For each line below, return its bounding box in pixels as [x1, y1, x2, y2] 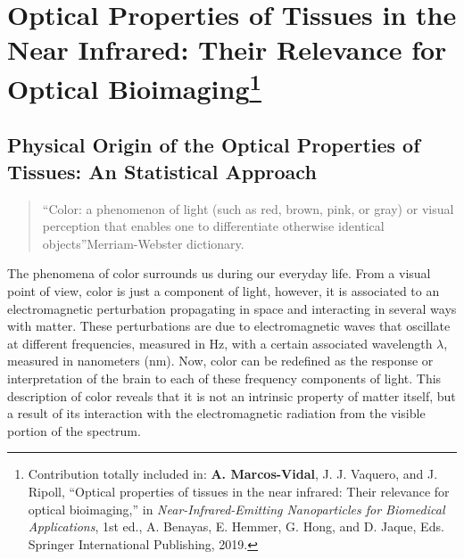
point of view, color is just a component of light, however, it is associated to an [7, 282, 440, 300]
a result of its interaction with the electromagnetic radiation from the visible [7, 404, 426, 423]
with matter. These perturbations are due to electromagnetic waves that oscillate [7, 316, 451, 335]
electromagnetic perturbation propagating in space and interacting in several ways [7, 299, 457, 317]
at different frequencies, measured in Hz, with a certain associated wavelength [7, 333, 433, 352]
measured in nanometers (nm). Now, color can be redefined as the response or [7, 351, 434, 370]
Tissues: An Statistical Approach [7, 157, 317, 185]
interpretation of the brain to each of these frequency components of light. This [7, 369, 442, 388]
